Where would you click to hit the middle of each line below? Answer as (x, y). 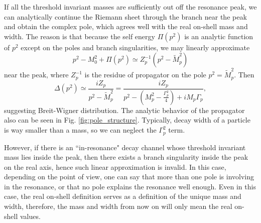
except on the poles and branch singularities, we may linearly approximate (135, 47)
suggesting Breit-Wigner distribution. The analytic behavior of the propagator (124, 110)
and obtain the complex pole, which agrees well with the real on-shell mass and (126, 26)
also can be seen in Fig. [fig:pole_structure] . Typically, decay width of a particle (127, 120)
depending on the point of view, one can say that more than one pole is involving (129, 177)
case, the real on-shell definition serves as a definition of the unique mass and (123, 196)
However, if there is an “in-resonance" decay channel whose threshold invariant (125, 147)
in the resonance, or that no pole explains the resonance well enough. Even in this (130, 186)
